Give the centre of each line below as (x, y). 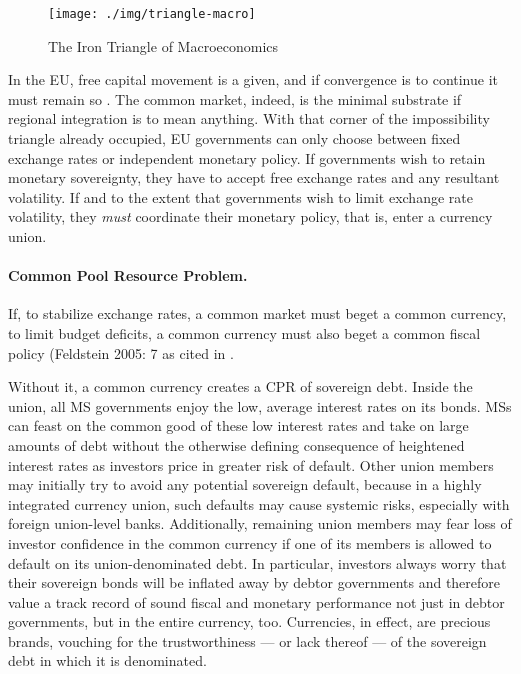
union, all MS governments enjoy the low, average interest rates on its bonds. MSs (260, 405)
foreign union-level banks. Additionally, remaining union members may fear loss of (260, 523)
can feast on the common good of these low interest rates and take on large (238, 425)
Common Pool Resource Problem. (128, 275)
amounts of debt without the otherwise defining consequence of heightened (236, 444)
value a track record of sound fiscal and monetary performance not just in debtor (256, 601)
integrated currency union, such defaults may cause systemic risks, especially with (259, 503)
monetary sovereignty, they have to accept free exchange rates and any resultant (254, 177)
